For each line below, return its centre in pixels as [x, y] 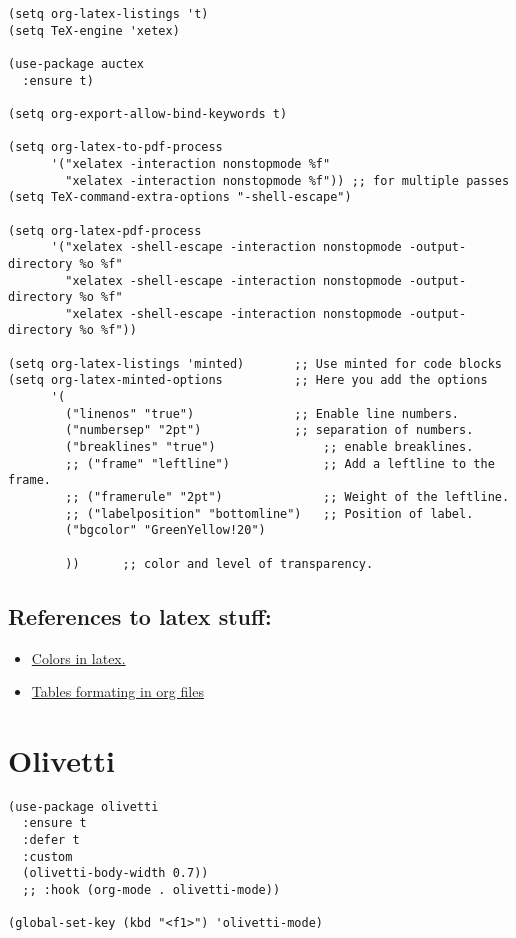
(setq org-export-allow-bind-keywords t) [148, 113]
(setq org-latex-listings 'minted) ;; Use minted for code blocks [255, 363]
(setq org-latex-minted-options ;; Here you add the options [248, 380]
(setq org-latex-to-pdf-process [115, 147]
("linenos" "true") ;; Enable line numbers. [262, 413]
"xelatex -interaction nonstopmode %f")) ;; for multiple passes [287, 180]
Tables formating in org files [117, 691]
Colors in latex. [78, 657]
